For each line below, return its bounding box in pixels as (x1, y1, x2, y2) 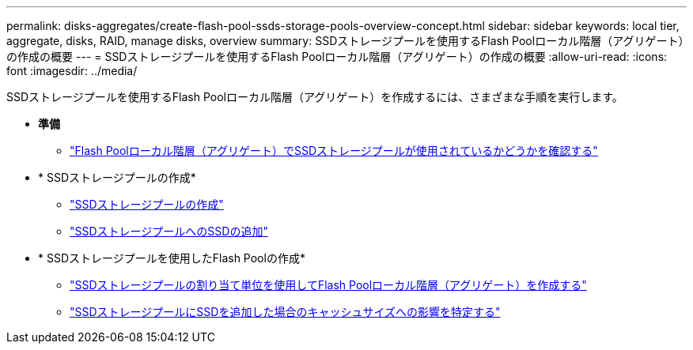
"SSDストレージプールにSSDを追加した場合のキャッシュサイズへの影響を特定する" (70, 305, 501, 318)
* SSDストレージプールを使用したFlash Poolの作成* (38, 251, 305, 265)
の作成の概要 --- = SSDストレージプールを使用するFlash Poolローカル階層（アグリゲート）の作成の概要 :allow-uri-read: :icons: (6, 50, 668, 63)
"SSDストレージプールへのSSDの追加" (70, 224, 268, 238)
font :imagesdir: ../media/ (6, 64, 138, 77)
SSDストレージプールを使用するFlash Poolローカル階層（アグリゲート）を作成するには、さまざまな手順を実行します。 (6, 90, 623, 103)
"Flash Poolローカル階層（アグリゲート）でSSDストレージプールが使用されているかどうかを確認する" (70, 144, 598, 157)
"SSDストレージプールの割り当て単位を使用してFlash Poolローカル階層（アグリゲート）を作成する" (70, 278, 587, 292)
